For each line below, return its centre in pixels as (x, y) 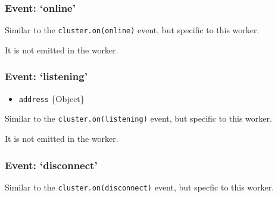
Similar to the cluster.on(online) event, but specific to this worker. (132, 30)
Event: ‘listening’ (46, 76)
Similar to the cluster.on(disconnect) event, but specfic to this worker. (140, 187)
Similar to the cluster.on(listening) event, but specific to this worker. (138, 118)
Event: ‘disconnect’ (51, 165)
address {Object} (51, 98)
